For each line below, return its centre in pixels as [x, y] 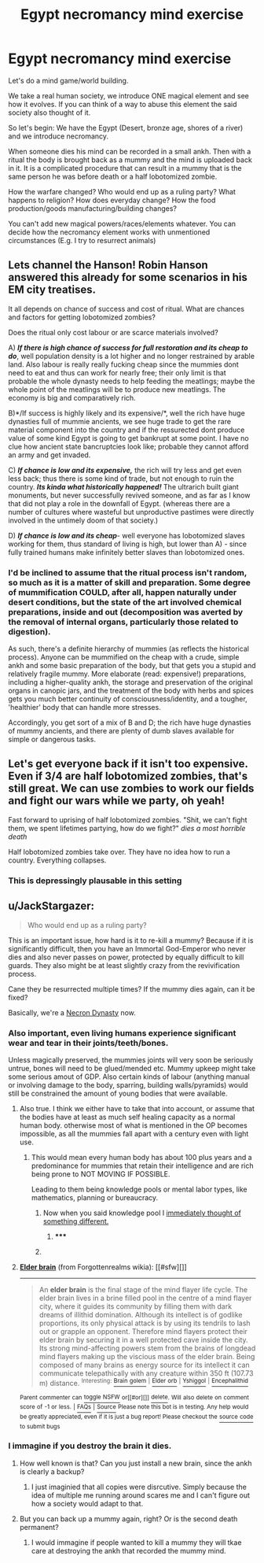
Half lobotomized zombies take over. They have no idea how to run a [119, 852]
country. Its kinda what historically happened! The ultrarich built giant [124, 486]
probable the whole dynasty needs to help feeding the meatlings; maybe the [132, 381]
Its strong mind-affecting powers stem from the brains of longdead [147, 1348]
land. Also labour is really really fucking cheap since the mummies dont [124, 364]
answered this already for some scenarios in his [128, 277]
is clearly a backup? [52, 1471]
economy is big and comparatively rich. [72, 397]
